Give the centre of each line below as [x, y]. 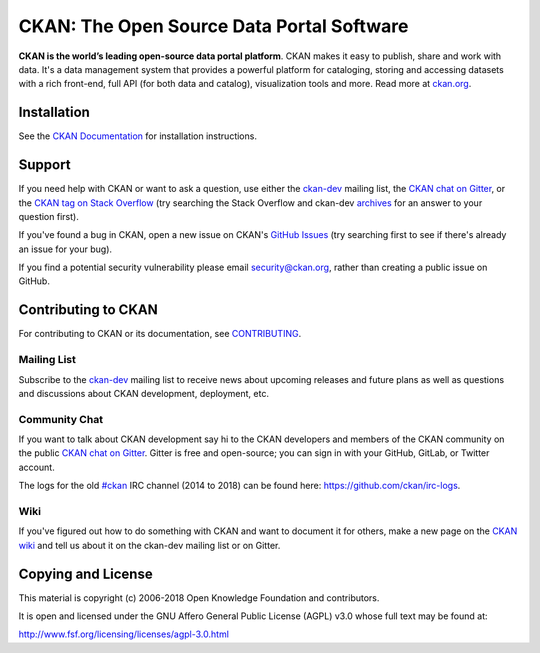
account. [36, 467]
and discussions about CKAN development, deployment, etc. [144, 393]
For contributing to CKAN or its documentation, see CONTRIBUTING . [160, 334]
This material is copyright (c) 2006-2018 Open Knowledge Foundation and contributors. [199, 597]
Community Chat [61, 419]
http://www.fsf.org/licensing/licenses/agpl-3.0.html [124, 634]
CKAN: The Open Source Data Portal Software [213, 26]
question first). [48, 216]
